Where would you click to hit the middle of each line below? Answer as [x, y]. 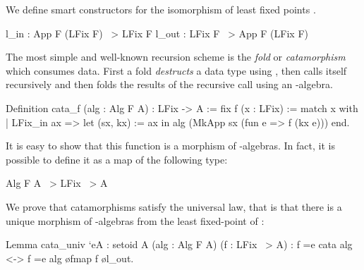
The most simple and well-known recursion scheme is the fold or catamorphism [176, 57]
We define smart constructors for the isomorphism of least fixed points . [161, 9]
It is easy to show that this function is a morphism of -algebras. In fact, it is [170, 146]
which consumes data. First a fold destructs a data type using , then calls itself [176, 70]
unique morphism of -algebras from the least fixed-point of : [135, 220]
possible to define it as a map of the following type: [117, 159]
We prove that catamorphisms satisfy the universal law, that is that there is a [174, 206]
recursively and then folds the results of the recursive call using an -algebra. [169, 84]
